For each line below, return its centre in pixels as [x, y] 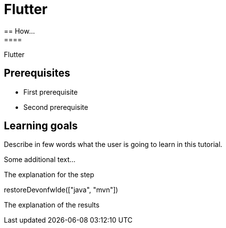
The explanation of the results [52, 205]
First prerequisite [51, 92]
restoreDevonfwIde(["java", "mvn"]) [61, 190]
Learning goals [41, 126]
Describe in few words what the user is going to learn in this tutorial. [113, 145]
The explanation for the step [49, 175]
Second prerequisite [56, 107]
